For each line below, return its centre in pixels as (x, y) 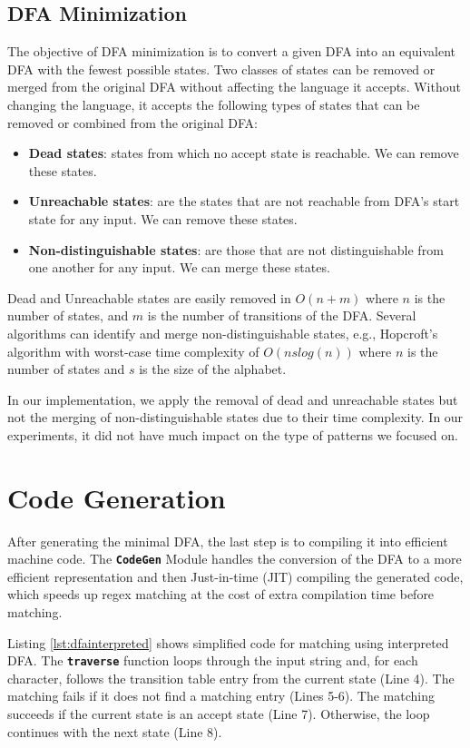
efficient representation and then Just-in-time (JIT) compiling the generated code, (235, 576)
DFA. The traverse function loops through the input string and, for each (213, 660)
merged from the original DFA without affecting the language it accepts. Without (234, 87)
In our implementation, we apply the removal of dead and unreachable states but (233, 399)
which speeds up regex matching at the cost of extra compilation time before (221, 594)
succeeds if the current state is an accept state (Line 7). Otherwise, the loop (219, 714)
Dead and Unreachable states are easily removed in (149, 297)
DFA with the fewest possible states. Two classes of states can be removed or (221, 69)
